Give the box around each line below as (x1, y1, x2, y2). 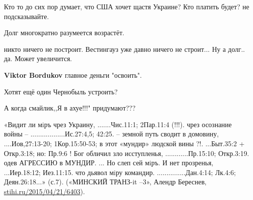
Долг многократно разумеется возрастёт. (4, 27, 125, 38)
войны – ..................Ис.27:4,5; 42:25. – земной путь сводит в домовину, (4, 129, 219, 139)
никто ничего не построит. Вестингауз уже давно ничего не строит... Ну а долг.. (4, 44, 245, 54)
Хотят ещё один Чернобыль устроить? (4, 86, 118, 96)
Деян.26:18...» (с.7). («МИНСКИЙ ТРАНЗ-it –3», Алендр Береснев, (4, 177, 207, 187)
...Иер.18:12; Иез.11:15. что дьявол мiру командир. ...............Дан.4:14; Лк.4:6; (4, 167, 236, 177)
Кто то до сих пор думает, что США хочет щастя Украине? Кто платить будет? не (4, 1, 250, 11)
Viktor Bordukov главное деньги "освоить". (4, 69, 142, 80)
